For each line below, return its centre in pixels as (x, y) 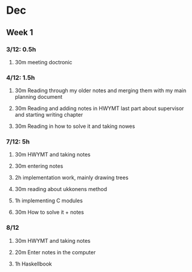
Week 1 (20, 32)
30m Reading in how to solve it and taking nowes (75, 126)
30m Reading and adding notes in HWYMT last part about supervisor (99, 108)
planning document (38, 97)
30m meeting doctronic (43, 62)
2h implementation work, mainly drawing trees (72, 178)
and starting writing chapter (49, 115)
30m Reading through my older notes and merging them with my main (100, 90)
